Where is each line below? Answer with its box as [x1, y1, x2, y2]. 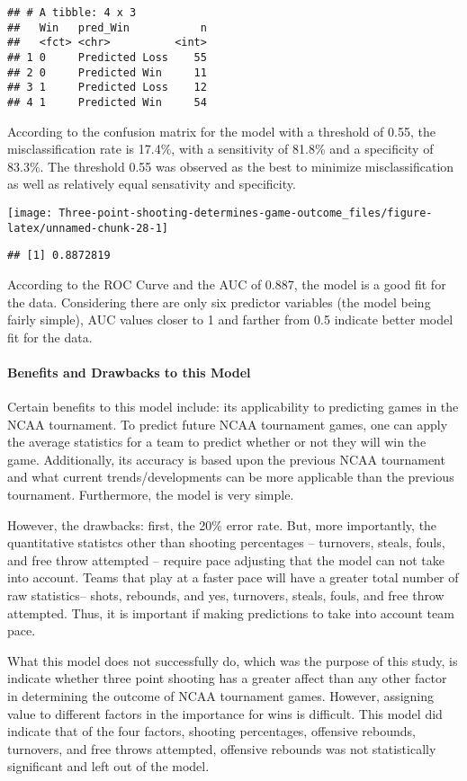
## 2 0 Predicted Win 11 [7, 66, 207, 79]
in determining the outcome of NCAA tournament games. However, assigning [7, 687, 434, 706]
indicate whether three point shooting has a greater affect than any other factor [7, 669, 447, 688]
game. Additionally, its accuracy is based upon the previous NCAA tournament [7, 449, 445, 468]
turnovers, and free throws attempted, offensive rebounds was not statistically [7, 739, 436, 758]
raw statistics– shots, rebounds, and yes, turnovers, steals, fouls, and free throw [7, 586, 445, 605]
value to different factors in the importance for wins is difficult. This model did [7, 704, 443, 723]
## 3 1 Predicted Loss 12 [7, 81, 207, 94]
